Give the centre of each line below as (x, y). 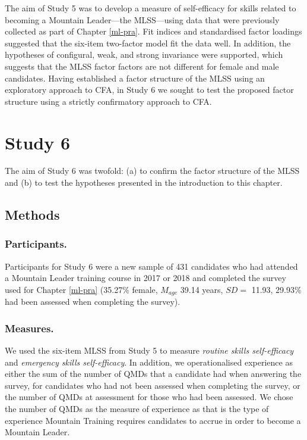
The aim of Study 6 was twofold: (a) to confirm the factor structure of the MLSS (152, 171)
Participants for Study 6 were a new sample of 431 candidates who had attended (151, 266)
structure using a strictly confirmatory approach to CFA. (108, 101)
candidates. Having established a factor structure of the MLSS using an (135, 78)
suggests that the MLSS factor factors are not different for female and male (142, 66)
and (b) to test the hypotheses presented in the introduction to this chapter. (144, 182)
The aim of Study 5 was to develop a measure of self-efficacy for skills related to (151, 8)
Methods (32, 215)
